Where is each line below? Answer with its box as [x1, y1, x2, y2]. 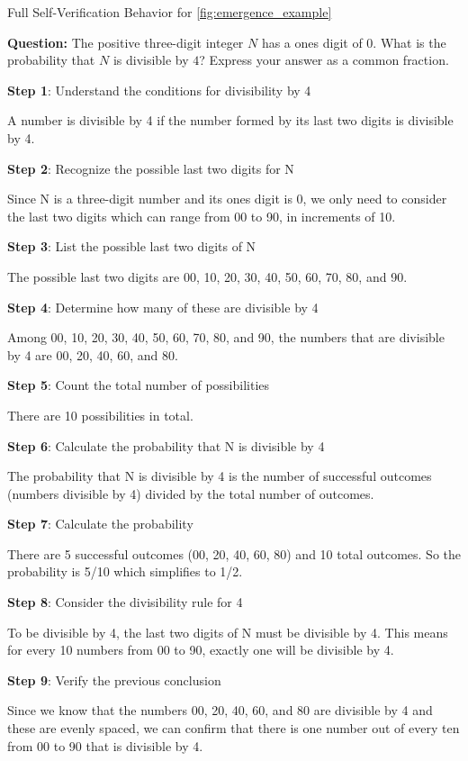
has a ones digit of [261, 32, 363, 51]
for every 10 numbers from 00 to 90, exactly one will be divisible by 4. [7, 640, 394, 659]
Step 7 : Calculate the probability [7, 514, 193, 533]
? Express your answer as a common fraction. [199, 50, 449, 69]
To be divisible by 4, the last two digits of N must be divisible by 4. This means [7, 622, 448, 641]
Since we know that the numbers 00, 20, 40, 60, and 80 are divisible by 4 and [7, 701, 433, 720]
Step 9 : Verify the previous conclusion [7, 670, 221, 689]
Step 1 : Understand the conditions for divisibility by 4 [7, 80, 311, 99]
